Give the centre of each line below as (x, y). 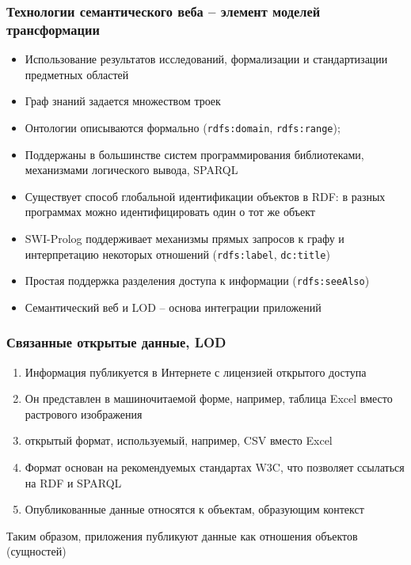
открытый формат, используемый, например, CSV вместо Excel (179, 440)
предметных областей (77, 74)
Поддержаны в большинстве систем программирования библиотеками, (194, 154)
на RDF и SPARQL (73, 482)
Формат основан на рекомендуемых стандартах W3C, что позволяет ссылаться (215, 467)
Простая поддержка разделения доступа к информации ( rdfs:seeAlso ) (197, 281)
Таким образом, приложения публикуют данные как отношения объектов (182, 535)
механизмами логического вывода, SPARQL (131, 170)
